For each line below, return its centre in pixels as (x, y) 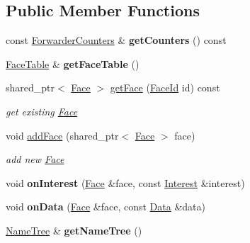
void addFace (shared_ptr (62, 135)
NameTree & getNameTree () (74, 230)
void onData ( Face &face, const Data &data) (106, 207)
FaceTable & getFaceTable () (73, 63)
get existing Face (42, 111)
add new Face (35, 159)
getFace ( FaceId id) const (165, 87)
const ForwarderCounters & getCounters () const (116, 40)
